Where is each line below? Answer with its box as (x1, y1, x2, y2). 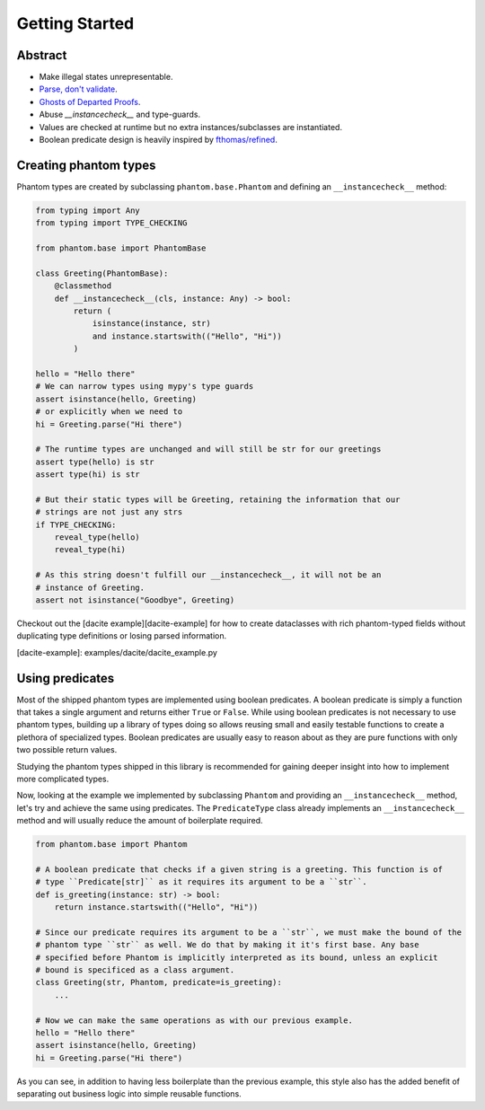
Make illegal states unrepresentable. (39, 72, 173, 83)
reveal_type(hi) (54, 544, 126, 555)
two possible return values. (16, 744, 118, 755)
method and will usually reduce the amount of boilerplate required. (16, 815, 264, 826)
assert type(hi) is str (35, 470, 141, 480)
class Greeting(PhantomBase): (35, 268, 169, 278)
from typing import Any (35, 205, 141, 216)
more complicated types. (16, 773, 110, 785)
